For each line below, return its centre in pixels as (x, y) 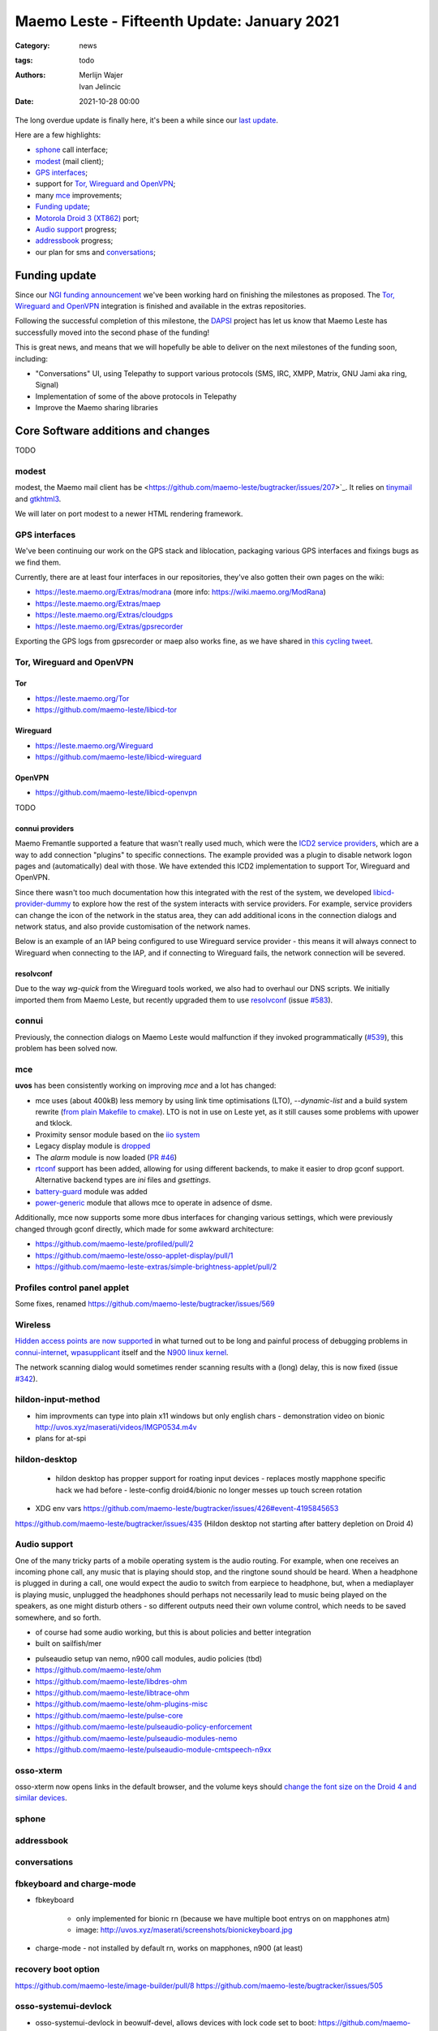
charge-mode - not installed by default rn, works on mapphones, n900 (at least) (169, 1948)
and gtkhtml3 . (38, 499)
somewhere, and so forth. (58, 1617)
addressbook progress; (74, 240)
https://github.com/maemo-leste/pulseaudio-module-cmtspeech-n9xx (153, 1749)
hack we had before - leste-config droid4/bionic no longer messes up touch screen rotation (209, 1490)
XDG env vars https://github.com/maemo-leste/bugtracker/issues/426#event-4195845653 (187, 1509)
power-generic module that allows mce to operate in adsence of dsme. (154, 1203)
